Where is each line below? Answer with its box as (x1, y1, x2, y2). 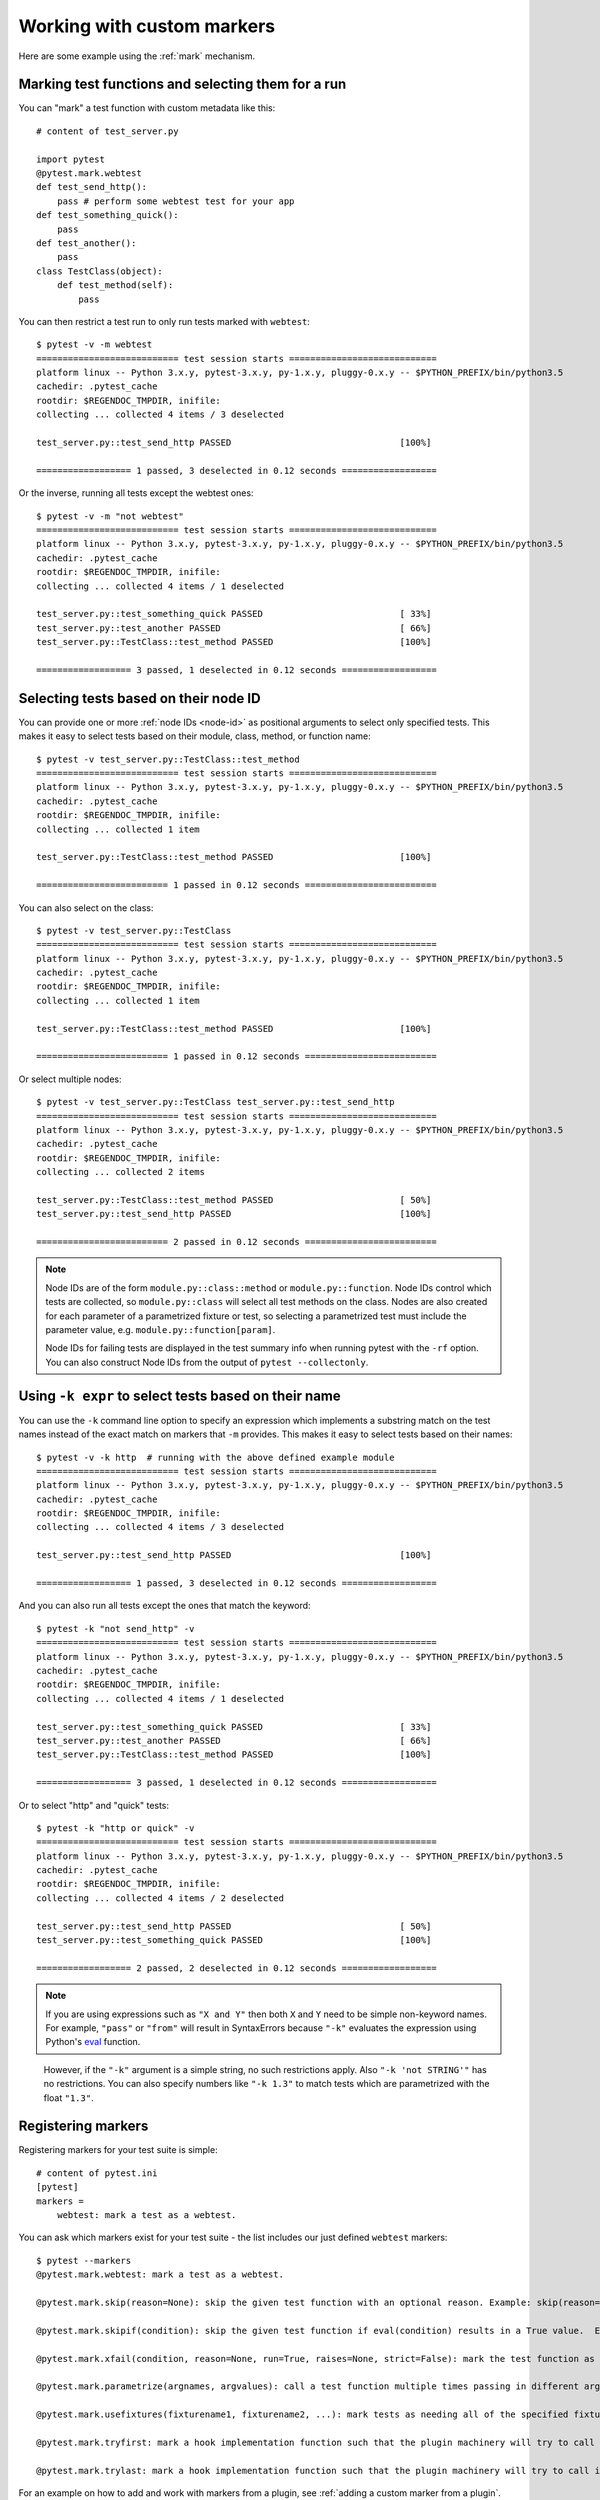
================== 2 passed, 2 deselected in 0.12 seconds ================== (36, 1962, 437, 1974)
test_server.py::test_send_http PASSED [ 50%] (36, 1920, 432, 1932)
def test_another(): (36, 237, 137, 249)
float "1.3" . (43, 2091, 94, 2104)
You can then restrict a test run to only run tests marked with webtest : (18, 315, 310, 327)
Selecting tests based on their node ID (18, 690, 261, 707)
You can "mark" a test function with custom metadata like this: (18, 102, 276, 114)
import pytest (36, 153, 105, 165)
